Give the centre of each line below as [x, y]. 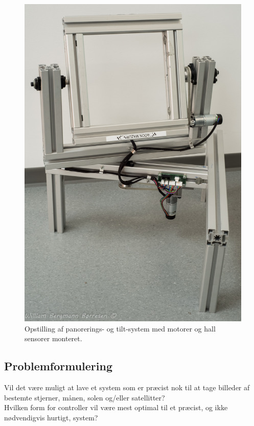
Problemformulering [59, 366]
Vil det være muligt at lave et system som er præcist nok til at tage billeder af [127, 387]
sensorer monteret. [53, 338]
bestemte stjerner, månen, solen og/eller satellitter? [85, 397]
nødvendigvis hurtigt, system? [51, 417]
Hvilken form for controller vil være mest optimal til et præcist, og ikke [116, 407]
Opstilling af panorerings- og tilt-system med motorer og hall [120, 328]
